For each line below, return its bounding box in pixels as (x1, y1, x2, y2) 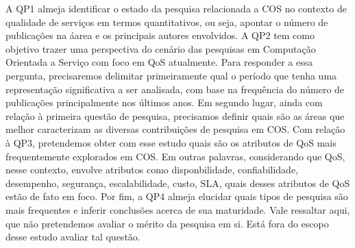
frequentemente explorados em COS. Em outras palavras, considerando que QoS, (5, 149, 345, 163)
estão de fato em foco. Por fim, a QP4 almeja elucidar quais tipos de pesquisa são (5, 189, 348, 203)
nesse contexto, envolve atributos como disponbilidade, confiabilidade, (5, 162, 298, 177)
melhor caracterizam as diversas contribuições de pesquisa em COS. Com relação (5, 122, 345, 136)
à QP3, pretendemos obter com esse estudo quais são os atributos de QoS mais (5, 135, 336, 149)
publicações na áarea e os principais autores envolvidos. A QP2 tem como (5, 28, 315, 42)
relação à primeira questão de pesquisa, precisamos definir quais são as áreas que (5, 108, 345, 123)
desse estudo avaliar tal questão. (5, 230, 140, 244)
